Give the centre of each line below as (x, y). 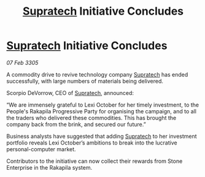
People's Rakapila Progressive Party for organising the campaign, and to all (101, 111)
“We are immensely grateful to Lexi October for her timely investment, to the (103, 105)
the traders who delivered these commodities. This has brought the (91, 118)
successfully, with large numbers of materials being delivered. (85, 81)
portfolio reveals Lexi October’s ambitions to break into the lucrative (92, 143)
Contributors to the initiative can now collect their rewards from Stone (95, 161)
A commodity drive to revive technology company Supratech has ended (97, 74)
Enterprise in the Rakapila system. (49, 167)
